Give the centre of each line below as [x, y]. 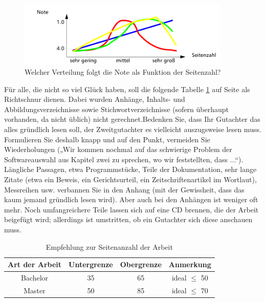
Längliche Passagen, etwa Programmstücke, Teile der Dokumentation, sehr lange [130, 169]
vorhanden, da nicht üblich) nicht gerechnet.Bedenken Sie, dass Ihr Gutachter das [132, 119]
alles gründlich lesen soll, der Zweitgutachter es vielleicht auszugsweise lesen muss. [133, 129]
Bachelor [35, 278]
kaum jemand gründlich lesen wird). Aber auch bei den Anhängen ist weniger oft [131, 199]
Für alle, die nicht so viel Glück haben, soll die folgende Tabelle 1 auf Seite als [127, 89]
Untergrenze [91, 264]
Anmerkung [190, 264]
